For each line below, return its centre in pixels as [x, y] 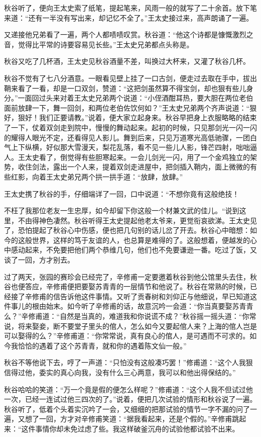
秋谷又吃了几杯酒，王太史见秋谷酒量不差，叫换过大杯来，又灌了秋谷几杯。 [127, 61]
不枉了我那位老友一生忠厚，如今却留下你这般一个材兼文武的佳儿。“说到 [122, 210]
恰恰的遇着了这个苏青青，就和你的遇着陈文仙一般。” [102, 345]
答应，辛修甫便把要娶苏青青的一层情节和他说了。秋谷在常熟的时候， [137, 286]
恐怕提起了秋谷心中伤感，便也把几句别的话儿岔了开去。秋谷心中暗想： [134, 230]
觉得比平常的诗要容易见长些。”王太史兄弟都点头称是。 [106, 44]
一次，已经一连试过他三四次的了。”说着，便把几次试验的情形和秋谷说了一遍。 [130, 399]
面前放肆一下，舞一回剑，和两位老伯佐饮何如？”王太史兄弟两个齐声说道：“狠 [130, 107]
